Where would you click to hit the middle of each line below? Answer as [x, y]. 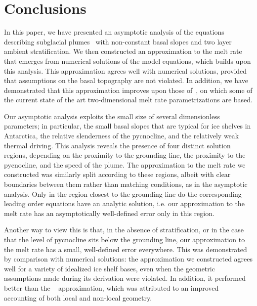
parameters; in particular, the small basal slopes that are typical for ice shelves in [128, 126]
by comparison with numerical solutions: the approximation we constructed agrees [128, 259]
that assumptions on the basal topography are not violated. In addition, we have [126, 80]
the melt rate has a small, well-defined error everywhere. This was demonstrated [126, 249]
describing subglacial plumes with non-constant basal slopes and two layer [118, 41]
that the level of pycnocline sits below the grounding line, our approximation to [125, 239]
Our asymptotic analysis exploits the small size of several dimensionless [112, 116]
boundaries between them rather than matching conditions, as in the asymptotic [126, 184]
